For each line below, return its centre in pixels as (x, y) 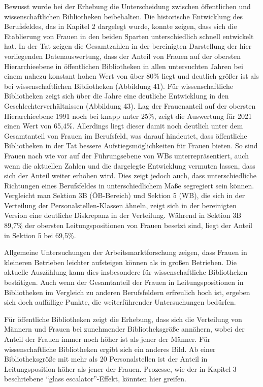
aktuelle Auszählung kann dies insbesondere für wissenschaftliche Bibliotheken (126, 272)
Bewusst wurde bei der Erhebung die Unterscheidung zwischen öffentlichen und (127, 6)
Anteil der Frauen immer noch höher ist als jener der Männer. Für (107, 339)
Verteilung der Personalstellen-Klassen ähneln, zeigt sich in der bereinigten (120, 205)
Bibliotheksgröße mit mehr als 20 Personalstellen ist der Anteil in (106, 359)
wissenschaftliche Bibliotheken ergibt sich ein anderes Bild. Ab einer (110, 349)
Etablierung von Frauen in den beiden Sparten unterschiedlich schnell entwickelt (129, 36)
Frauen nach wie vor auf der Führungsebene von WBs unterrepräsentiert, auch (126, 155)
